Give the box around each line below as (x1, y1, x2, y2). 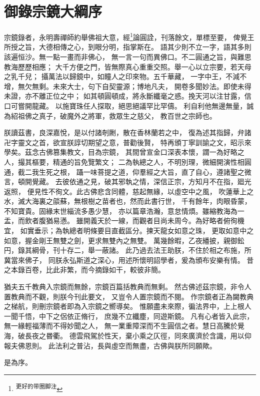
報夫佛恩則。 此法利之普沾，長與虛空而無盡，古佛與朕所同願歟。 (4, 340, 216, 350)
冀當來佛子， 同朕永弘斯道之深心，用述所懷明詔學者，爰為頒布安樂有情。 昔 (4, 254, 254, 265)
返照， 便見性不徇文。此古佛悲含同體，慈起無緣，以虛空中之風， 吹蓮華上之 (4, 186, 254, 196)
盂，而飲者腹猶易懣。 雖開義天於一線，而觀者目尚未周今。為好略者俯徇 (4, 215, 237, 226)
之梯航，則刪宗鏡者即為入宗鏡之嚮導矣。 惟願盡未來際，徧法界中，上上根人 (4, 301, 251, 311)
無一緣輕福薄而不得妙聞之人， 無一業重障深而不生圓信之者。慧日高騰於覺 (4, 320, 244, 331)
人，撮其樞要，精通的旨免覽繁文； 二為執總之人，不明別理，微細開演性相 (4, 156, 244, 167)
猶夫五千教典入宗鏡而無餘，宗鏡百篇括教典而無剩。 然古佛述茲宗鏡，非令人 (4, 281, 251, 292)
